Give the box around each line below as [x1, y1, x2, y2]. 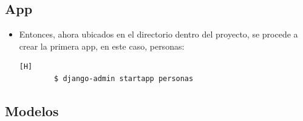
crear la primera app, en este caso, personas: [19, 39, 185, 52]
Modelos [5, 101, 59, 120]
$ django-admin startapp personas [54, 74, 194, 83]
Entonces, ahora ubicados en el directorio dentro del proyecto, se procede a [19, 28, 298, 41]
